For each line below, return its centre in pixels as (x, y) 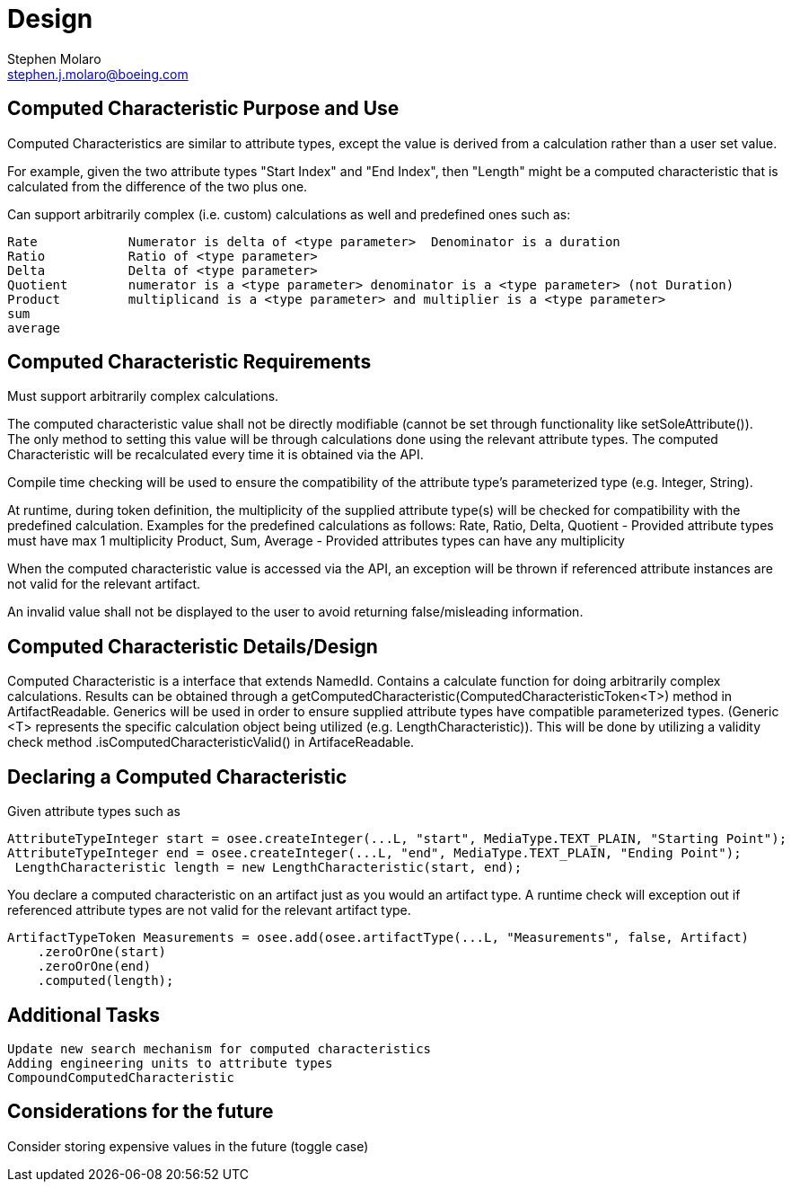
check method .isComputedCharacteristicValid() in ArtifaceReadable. (211, 742)
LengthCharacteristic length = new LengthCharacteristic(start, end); (268, 868)
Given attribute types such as (94, 812)
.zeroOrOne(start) (102, 952)
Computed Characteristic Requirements (189, 362)
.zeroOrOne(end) (94, 967)
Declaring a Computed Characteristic (177, 776)
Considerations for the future (141, 1112)
